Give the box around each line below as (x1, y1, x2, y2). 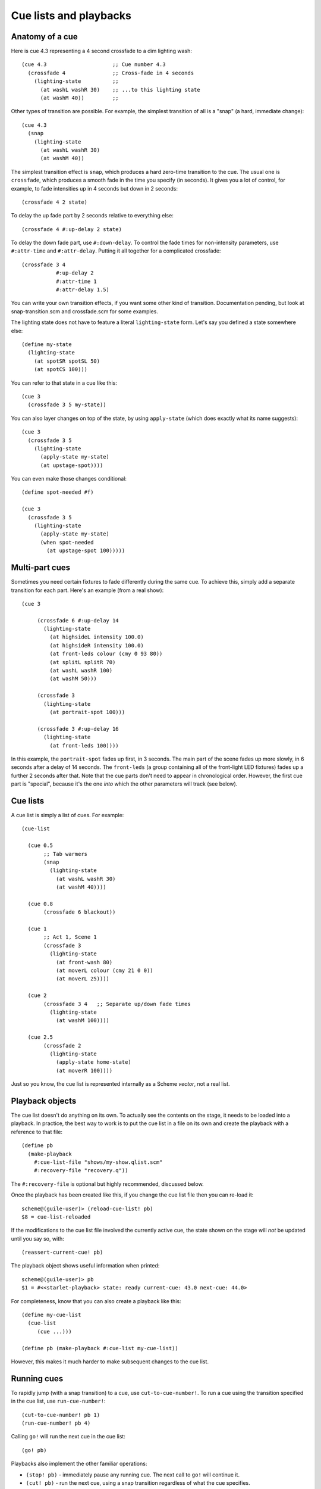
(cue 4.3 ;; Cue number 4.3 (21, 61, 166, 68)
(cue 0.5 (27, 842, 53, 849)
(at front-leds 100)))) (49, 742, 119, 749)
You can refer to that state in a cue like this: (11, 379, 117, 387)
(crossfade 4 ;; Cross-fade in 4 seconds (27, 69, 194, 76)
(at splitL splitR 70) (49, 659, 116, 665)
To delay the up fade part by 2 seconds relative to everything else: (11, 212, 174, 219)
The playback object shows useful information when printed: (11, 1262, 160, 1269)
